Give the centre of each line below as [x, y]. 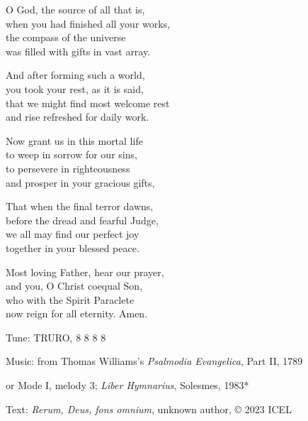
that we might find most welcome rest [88, 103]
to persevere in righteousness [68, 168]
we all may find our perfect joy [73, 234]
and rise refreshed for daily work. [78, 117]
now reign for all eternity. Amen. [77, 313]
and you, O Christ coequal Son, [74, 286]
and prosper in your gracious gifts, [80, 182]
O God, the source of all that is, [75, 9]
